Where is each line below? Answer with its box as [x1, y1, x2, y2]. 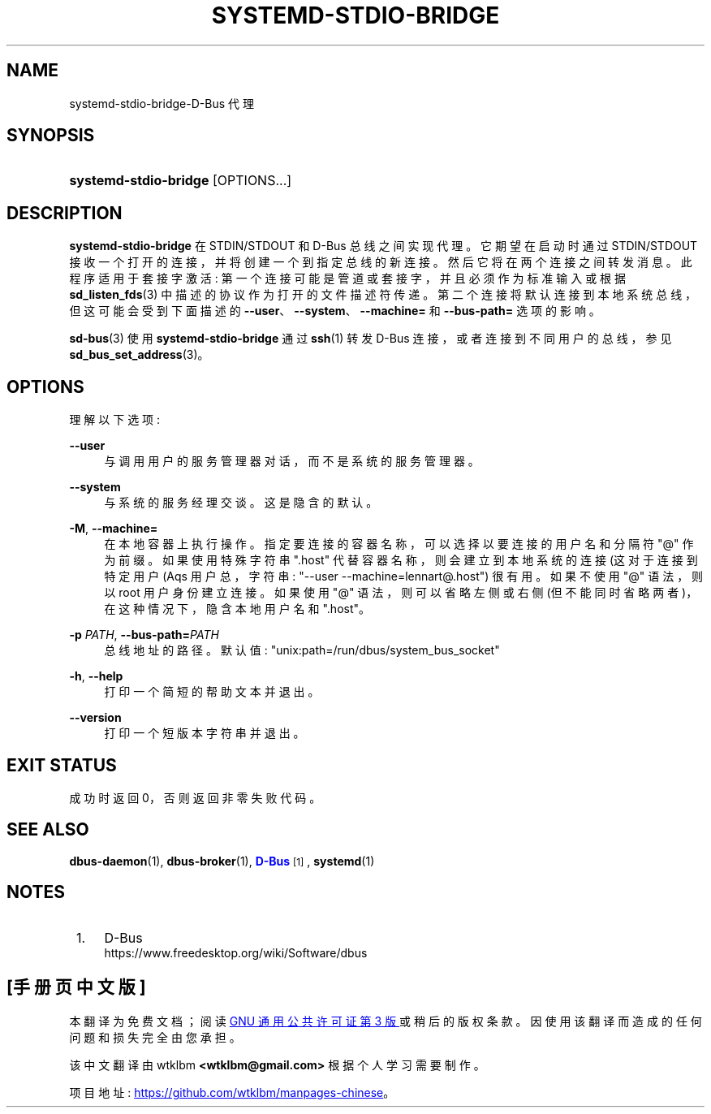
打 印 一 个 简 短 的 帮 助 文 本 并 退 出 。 [104, 684, 320, 699]
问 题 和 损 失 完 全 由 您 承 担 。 [69, 1030, 241, 1044]
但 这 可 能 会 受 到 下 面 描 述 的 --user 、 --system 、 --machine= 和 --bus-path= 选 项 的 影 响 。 [69, 304, 601, 318]
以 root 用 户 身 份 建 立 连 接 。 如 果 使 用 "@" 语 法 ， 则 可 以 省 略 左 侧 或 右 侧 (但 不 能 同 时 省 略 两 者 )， [104, 585, 698, 600]
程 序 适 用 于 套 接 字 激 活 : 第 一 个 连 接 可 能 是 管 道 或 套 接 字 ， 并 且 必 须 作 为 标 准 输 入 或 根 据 [69, 271, 627, 286]
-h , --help [69, 669, 123, 684]
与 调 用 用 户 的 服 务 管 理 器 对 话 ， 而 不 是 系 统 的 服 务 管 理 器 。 [104, 454, 480, 468]
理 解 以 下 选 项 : [69, 412, 161, 427]
